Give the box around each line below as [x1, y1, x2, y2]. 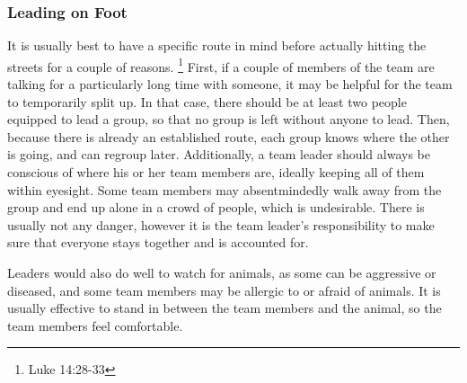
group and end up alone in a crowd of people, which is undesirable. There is [7, 198, 425, 217]
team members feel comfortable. [7, 316, 183, 334]
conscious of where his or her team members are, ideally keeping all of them [7, 163, 425, 182]
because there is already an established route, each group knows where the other [7, 127, 450, 146]
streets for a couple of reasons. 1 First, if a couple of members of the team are [7, 54, 435, 76]
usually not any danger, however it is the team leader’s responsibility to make [7, 215, 435, 234]
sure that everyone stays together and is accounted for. [7, 233, 309, 252]
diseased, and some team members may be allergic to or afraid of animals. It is [7, 281, 441, 299]
